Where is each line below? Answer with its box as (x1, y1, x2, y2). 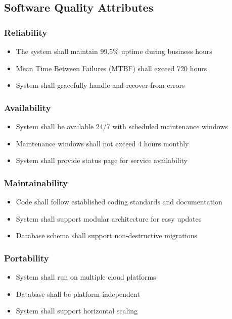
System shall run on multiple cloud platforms (16, 272, 156, 282)
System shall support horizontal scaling (16, 305, 138, 316)
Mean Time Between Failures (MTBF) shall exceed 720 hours (16, 63, 207, 73)
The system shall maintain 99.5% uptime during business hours (16, 46, 212, 56)
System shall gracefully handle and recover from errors (16, 80, 185, 90)
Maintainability (4, 176, 68, 189)
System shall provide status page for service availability (16, 155, 188, 166)
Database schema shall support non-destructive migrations (16, 230, 197, 241)
